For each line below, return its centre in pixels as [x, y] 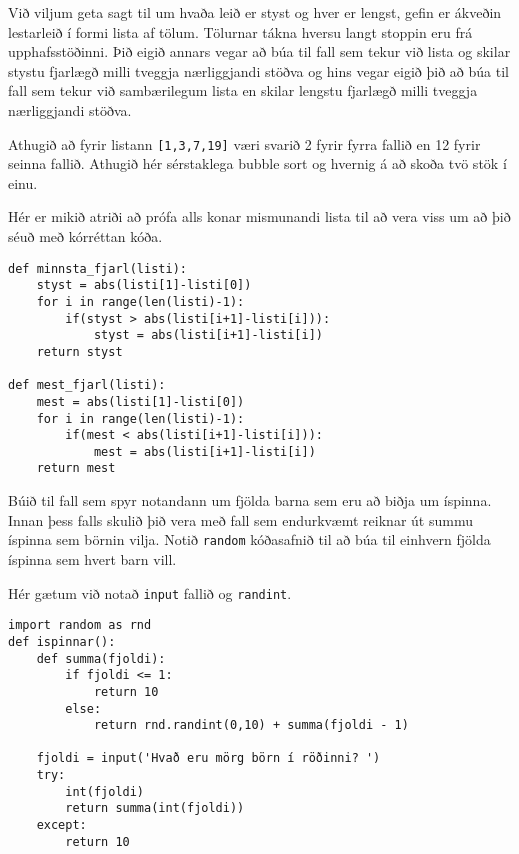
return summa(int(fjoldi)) [155, 808]
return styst [79, 351]
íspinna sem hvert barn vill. [92, 558]
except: [61, 825]
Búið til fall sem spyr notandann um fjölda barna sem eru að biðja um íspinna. [250, 500]
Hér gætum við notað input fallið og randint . [150, 592]
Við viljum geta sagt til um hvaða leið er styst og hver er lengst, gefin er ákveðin [255, 12]
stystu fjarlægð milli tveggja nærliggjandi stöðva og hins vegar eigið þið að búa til [258, 70]
